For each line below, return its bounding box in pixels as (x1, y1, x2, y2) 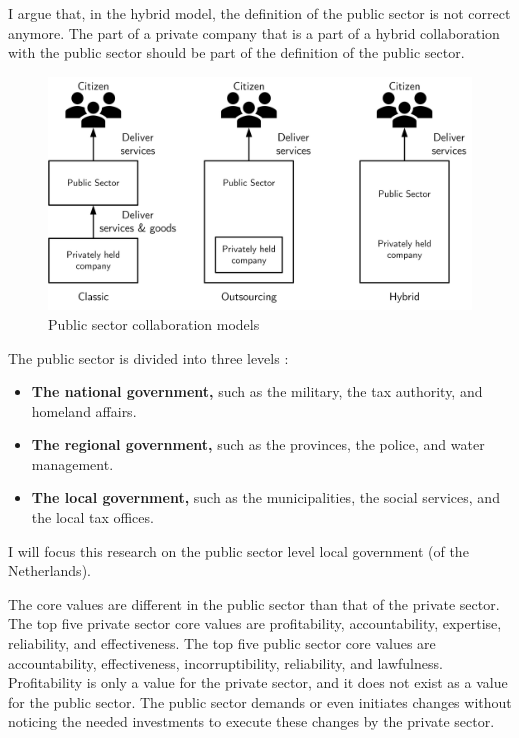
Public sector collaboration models (48, 313, 260, 334)
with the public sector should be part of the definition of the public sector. (8, 42, 465, 63)
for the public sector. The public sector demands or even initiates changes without (8, 691, 512, 712)
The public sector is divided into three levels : (8, 347, 289, 368)
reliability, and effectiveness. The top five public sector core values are (8, 633, 436, 654)
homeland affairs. (31, 400, 137, 421)
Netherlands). (8, 560, 91, 581)
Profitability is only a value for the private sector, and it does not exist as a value (8, 672, 508, 693)
